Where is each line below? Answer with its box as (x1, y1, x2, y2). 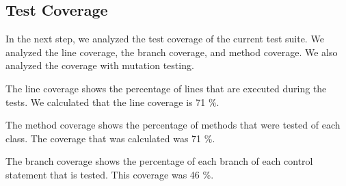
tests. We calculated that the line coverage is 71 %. (5, 94, 219, 109)
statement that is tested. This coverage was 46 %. (5, 167, 214, 181)
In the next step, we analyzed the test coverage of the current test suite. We (5, 31, 324, 46)
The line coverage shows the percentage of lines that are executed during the (5, 81, 327, 95)
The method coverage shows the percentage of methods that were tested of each (5, 118, 341, 132)
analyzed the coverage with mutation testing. (5, 58, 194, 72)
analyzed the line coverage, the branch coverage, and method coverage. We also (5, 44, 338, 59)
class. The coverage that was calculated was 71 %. (5, 131, 215, 145)
